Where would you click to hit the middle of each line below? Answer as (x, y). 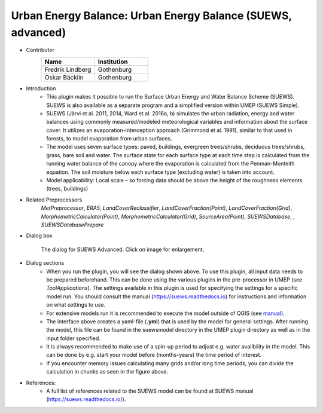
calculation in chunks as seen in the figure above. (107, 372)
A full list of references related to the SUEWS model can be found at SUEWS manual (150, 391)
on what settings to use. (76, 305)
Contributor (40, 50)
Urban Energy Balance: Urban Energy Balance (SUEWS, (152, 16)
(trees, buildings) (67, 189)
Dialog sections (45, 263)
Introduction (41, 88)
